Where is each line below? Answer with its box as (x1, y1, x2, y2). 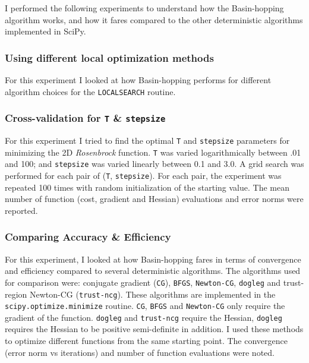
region (5, 288, 27, 300)
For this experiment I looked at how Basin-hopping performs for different (5, 74, 272, 86)
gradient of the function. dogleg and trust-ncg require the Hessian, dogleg (5, 311, 282, 323)
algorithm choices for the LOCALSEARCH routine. (5, 85, 176, 97)
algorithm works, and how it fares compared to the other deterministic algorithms (5, 13, 303, 26)
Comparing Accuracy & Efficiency (5, 229, 171, 244)
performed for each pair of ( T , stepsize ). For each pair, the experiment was (5, 169, 282, 181)
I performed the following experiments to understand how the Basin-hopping (5, 2, 284, 14)
